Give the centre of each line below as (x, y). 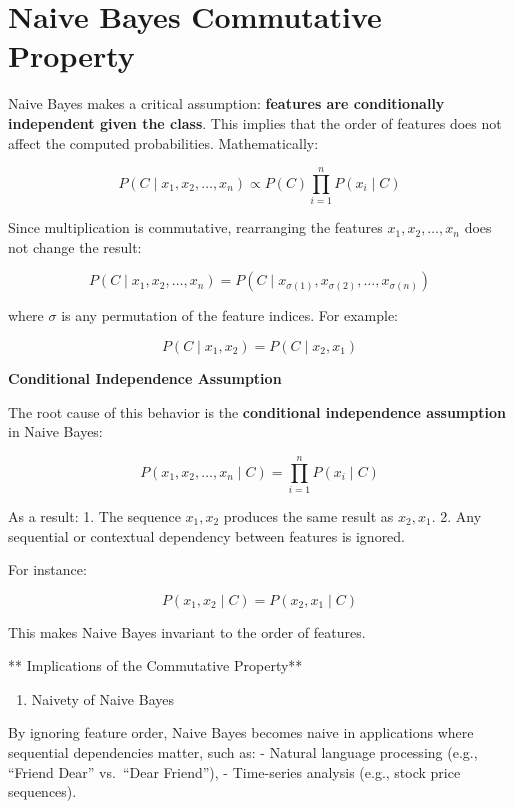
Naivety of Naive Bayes (102, 698)
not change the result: (75, 246)
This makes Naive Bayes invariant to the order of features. (187, 631)
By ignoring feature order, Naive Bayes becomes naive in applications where (241, 732)
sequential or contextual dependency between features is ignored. (207, 535)
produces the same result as (308, 515)
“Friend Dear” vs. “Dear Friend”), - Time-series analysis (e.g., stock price (234, 771)
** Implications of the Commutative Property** (155, 665)
